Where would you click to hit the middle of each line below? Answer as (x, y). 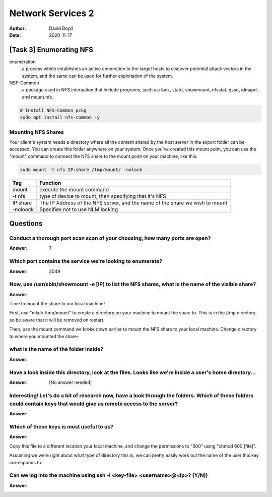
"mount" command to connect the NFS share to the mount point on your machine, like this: (103, 156)
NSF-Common (24, 83)
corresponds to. (26, 462)
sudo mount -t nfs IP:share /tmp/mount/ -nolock (81, 170)
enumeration (22, 62)
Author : (18, 28)
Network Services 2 (52, 13)
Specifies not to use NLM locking (79, 209)
